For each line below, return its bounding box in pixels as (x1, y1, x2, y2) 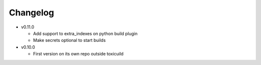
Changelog (9, 7, 54, 18)
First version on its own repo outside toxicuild (33, 51, 124, 57)
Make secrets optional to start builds (33, 38, 106, 43)
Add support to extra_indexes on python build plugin (33, 30, 138, 36)
